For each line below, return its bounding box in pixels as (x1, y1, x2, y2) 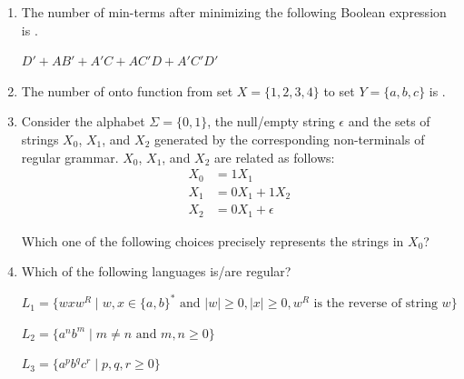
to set (323, 81, 355, 100)
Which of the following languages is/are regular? (21, 262, 291, 281)
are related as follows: (214, 147, 335, 166)
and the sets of (348, 112, 430, 131)
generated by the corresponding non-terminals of (153, 129, 425, 148)
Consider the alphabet (21, 112, 145, 131)
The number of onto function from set (21, 81, 233, 100)
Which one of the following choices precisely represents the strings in (21, 231, 404, 250)
